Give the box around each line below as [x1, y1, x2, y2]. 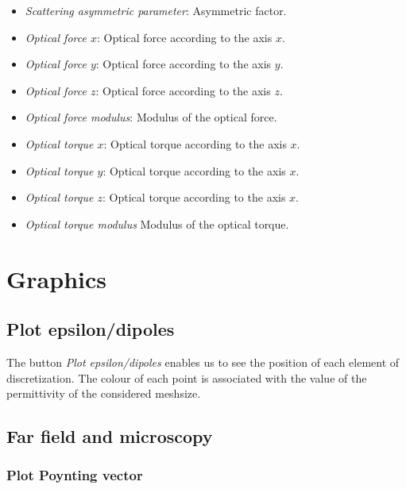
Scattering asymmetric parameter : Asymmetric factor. [25, 2, 287, 18]
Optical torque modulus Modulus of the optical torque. [25, 215, 289, 232]
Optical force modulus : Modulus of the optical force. [25, 109, 277, 125]
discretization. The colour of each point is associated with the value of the [6, 369, 367, 386]
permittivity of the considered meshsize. [6, 385, 201, 402]
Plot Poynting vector [6, 465, 143, 485]
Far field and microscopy [6, 424, 213, 449]
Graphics [6, 262, 106, 295]
